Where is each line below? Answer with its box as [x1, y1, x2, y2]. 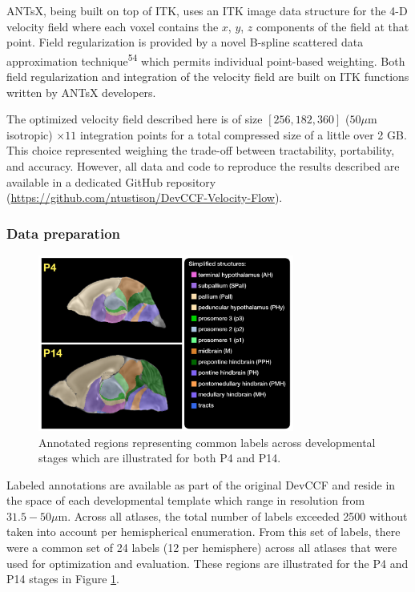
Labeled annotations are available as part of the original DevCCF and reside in [6, 476, 396, 493]
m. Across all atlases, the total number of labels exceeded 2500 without [58, 507, 408, 524]
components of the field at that [256, 18, 409, 34]
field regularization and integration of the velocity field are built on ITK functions [6, 68, 409, 85]
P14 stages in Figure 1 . [6, 570, 119, 587]
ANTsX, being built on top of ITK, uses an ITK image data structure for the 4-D [6, 2, 408, 18]
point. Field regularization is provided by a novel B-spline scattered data [6, 34, 364, 50]
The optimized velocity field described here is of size [6, 111, 263, 127]
